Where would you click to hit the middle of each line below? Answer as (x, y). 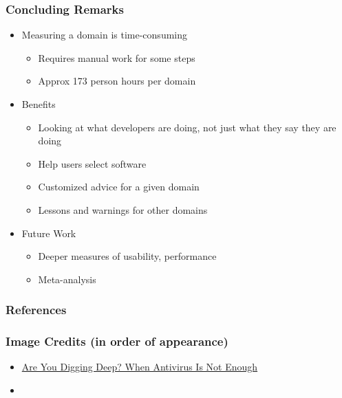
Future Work (49, 233)
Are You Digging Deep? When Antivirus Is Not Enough (140, 367)
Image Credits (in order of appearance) (117, 341)
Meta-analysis (67, 279)
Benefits (39, 104)
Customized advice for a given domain (119, 187)
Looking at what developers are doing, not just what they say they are (187, 127)
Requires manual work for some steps (117, 57)
